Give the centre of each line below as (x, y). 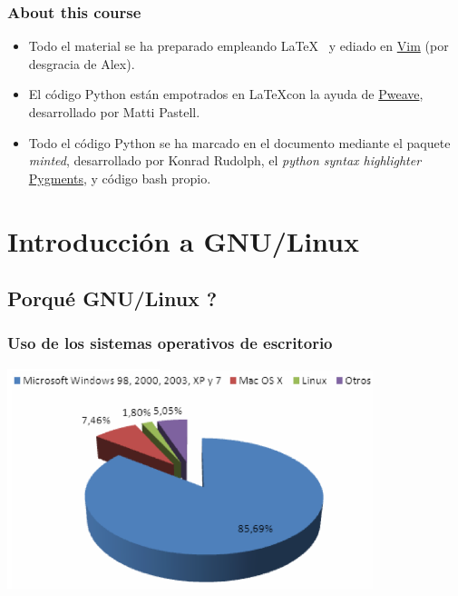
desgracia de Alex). (82, 63)
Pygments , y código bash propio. (120, 178)
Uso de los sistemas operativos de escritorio (170, 343)
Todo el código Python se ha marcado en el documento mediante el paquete (239, 142)
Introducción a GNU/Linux (183, 240)
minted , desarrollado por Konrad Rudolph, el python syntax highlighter (225, 160)
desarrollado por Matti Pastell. (114, 112)
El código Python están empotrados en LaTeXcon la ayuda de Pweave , (226, 94)
